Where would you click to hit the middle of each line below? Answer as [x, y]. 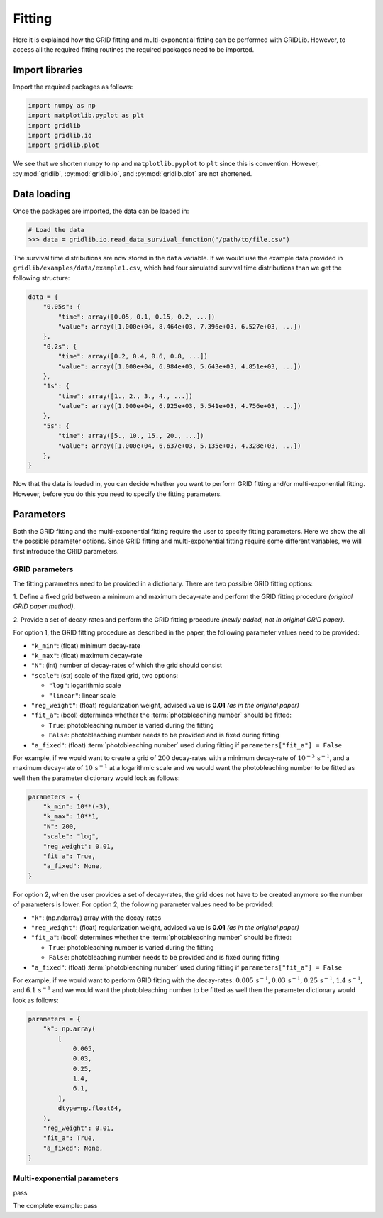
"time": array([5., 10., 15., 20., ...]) [131, 436]
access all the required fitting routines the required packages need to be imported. [134, 49]
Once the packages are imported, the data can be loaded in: [101, 211]
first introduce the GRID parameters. [66, 551]
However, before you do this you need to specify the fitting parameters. [118, 494]
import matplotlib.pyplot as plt [86, 116]
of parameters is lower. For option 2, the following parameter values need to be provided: [143, 904]
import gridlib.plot [63, 145]
